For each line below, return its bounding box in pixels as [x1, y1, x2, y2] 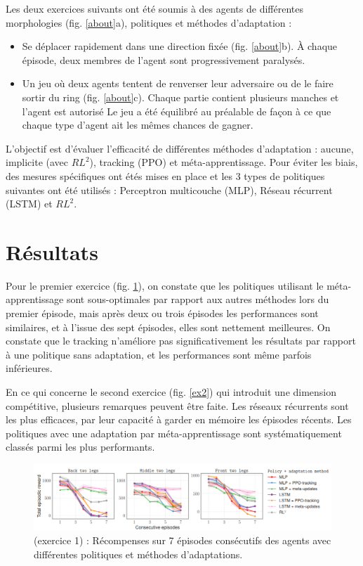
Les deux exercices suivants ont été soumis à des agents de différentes [6, 1, 303, 15]
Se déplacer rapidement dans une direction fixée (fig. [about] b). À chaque [22, 39, 338, 53]
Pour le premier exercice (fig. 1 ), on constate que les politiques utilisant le [6, 278, 324, 292]
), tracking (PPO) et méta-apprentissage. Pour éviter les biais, [89, 155, 358, 169]
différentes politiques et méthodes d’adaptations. [34, 546, 243, 561]
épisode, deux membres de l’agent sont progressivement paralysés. [22, 52, 305, 67]
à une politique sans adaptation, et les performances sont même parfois [6, 347, 312, 361]
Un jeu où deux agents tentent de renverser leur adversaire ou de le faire [22, 76, 334, 91]
